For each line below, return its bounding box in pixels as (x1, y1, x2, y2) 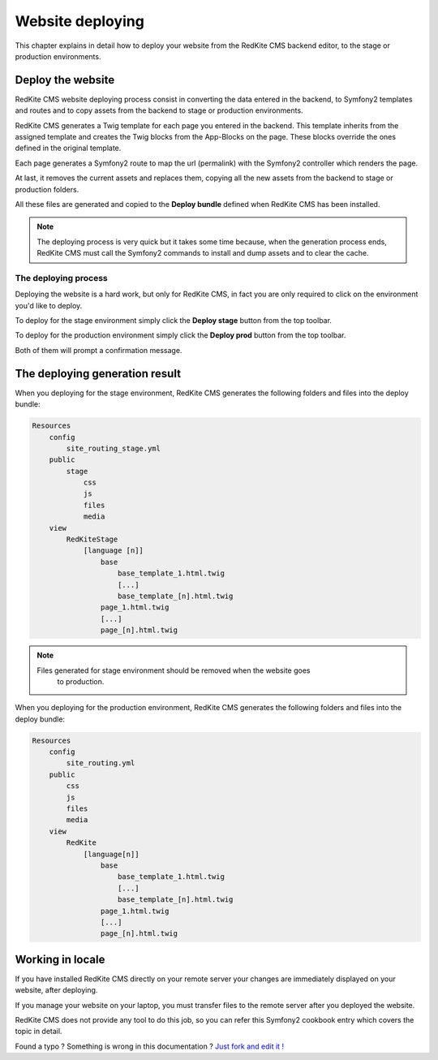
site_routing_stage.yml (66, 443, 161, 453)
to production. (57, 676, 105, 686)
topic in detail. (15, 1027, 62, 1036)
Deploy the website (15, 73, 115, 87)
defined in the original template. (15, 143, 122, 153)
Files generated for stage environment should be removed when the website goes (36, 666, 311, 675)
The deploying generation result (15, 366, 182, 381)
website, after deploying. (15, 985, 98, 995)
